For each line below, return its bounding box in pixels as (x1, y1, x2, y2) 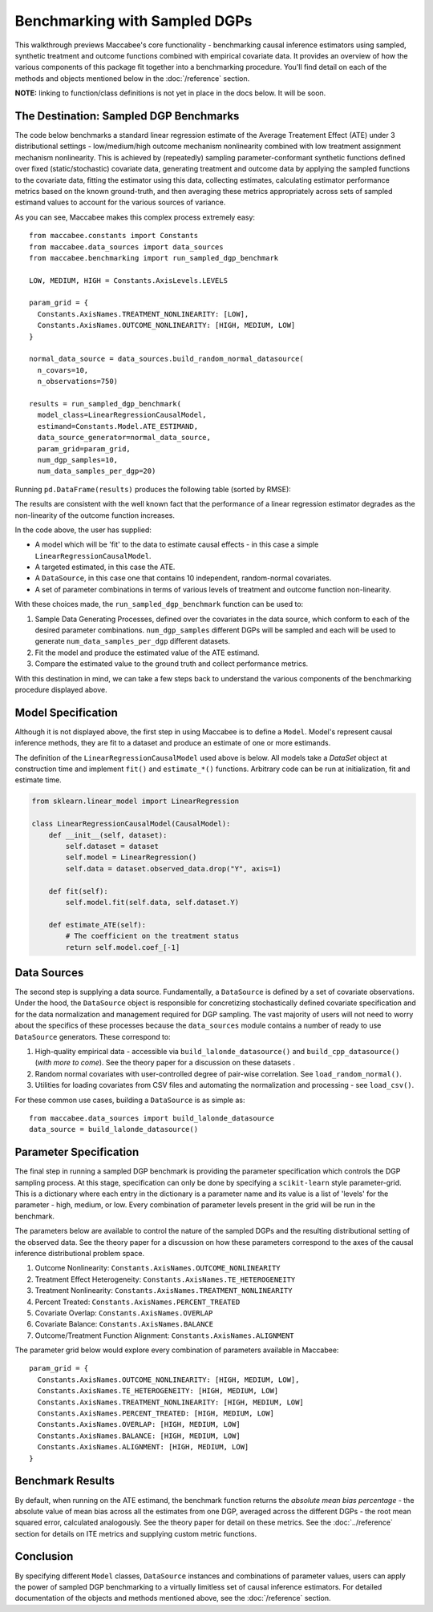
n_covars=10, (37, 366, 89, 374)
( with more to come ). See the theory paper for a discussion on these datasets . (34, 1058, 296, 1068)
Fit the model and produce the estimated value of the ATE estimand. (34, 648, 260, 657)
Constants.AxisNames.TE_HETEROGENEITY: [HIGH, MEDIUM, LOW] (37, 1387, 279, 1396)
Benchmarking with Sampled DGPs (14, 12, 253, 30)
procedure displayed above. (14, 685, 107, 694)
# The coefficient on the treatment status (65, 931, 240, 941)
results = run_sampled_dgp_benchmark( (29, 399, 182, 408)
